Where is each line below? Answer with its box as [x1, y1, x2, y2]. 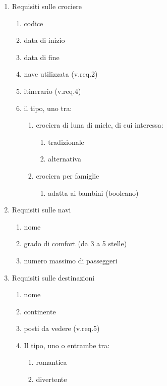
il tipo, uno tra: [24, 102, 72, 113]
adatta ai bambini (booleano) [48, 187, 139, 198]
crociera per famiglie [36, 170, 99, 181]
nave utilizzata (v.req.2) [24, 69, 98, 79]
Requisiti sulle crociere [12, 1, 82, 11]
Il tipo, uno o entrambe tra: [24, 340, 109, 350]
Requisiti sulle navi [12, 204, 71, 215]
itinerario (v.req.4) [24, 85, 81, 96]
